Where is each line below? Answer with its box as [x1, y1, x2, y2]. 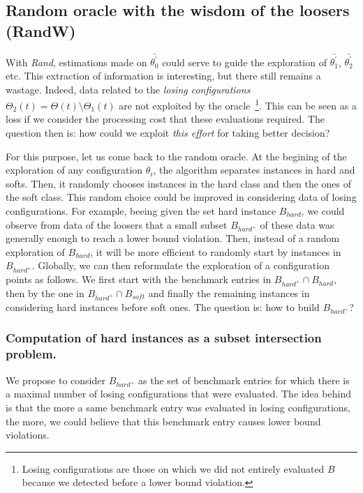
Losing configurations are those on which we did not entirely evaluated [22, 461, 325, 476]
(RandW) [6, 20, 76, 41]
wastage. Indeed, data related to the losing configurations [6, 82, 251, 96]
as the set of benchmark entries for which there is [138, 372, 350, 387]
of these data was [260, 217, 334, 232]
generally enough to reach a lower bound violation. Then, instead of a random [6, 231, 340, 245]
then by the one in [6, 285, 84, 300]
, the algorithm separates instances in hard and [153, 162, 355, 177]
